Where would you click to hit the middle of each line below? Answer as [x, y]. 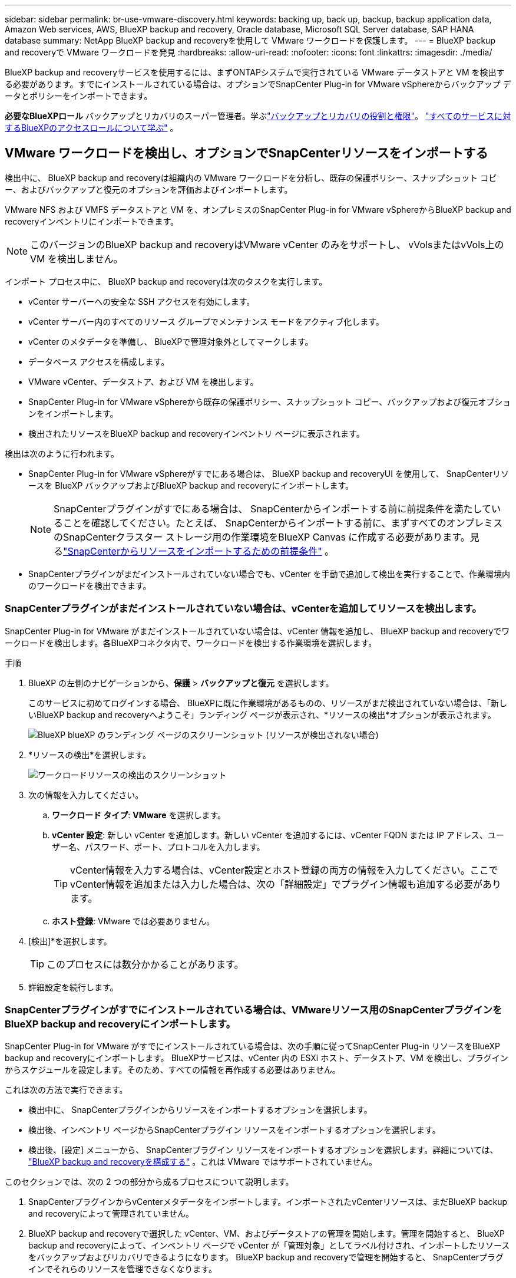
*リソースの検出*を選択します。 [90, 755]
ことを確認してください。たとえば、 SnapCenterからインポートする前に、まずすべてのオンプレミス [283, 523]
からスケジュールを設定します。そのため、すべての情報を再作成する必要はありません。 [173, 1070]
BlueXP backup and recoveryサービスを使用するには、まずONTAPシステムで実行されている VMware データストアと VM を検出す [255, 72]
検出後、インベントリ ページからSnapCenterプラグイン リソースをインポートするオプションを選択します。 [234, 1130]
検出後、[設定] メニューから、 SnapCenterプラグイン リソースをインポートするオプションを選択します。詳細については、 [263, 1150]
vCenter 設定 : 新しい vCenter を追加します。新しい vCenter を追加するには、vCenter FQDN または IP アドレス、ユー [278, 835]
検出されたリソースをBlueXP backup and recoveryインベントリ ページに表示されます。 [196, 433]
